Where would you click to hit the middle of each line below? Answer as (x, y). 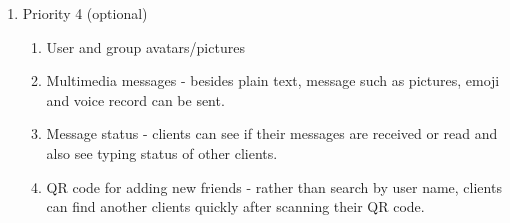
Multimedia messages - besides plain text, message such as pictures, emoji (273, 80)
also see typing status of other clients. (162, 152)
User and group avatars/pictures (145, 46)
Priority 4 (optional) (85, 13)
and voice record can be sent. (135, 99)
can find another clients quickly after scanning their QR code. (235, 206)
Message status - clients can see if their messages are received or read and (272, 133)
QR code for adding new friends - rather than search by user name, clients (274, 186)
